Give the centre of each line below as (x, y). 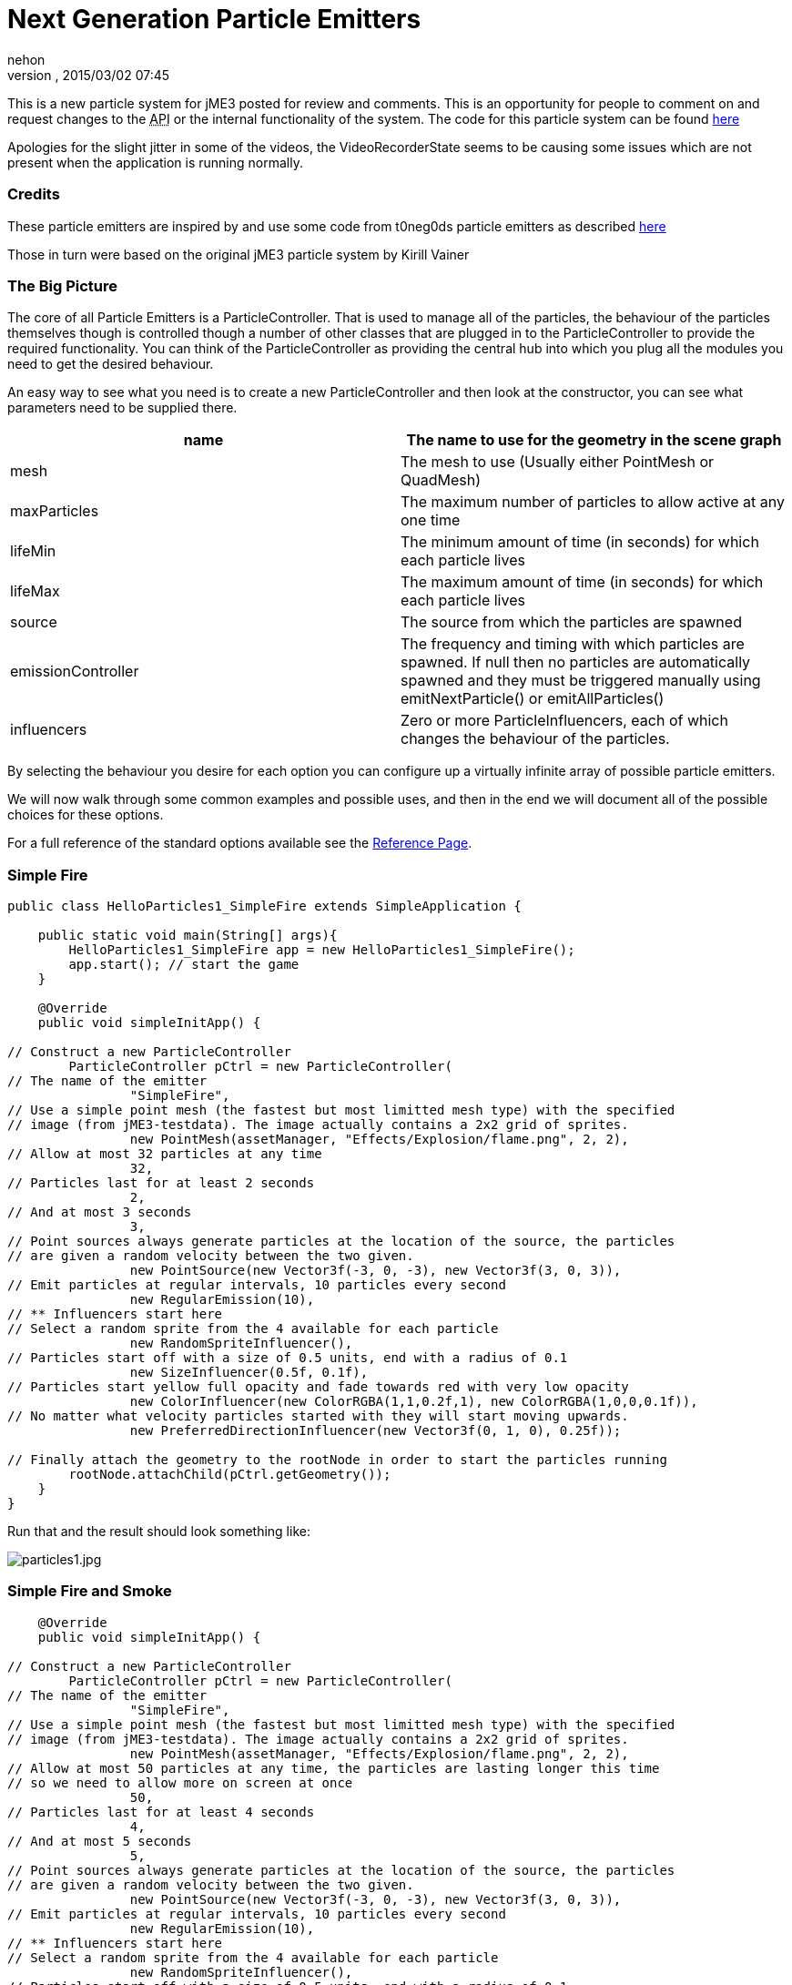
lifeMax (35, 591)
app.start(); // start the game (184, 964)
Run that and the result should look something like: (159, 1531)
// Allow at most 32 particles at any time (165, 1154)
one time (431, 520)
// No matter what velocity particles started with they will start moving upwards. (318, 1416)
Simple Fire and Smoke (90, 1591)
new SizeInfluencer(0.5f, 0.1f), (249, 1372)
